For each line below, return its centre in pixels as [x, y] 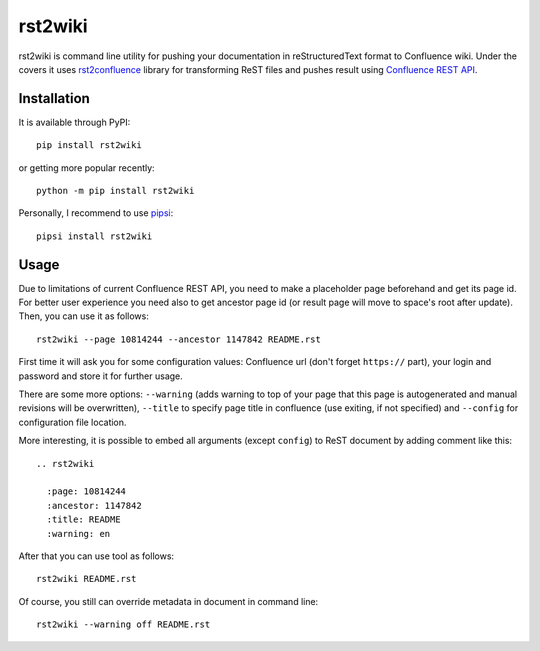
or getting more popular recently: [86, 167]
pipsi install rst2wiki [94, 236]
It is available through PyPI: [74, 122]
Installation [54, 98]
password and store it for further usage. [101, 376]
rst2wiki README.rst [86, 579]
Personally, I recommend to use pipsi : [96, 213]
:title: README [83, 519]
